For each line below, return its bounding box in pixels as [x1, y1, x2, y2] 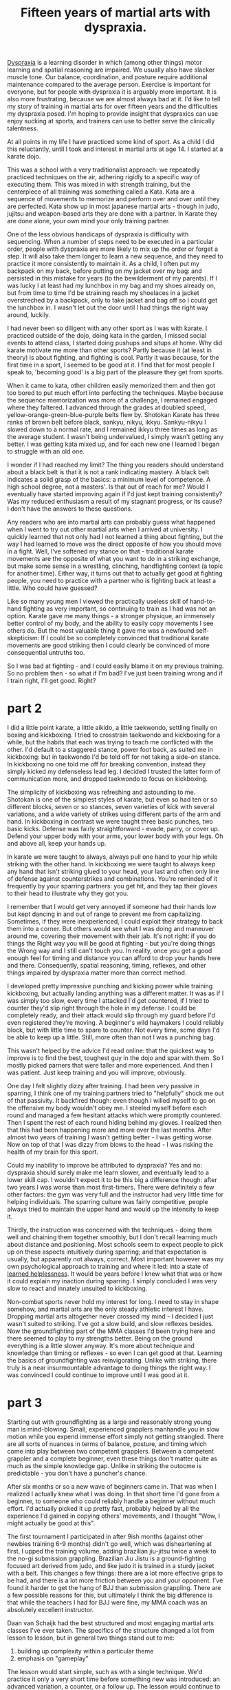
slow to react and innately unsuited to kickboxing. [7, 1284, 148, 1293]
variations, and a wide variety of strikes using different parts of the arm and [7, 810, 221, 818]
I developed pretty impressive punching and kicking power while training [7, 982, 213, 990]
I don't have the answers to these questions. [7, 505, 133, 513]
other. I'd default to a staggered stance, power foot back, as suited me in [7, 746, 213, 754]
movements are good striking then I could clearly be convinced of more [7, 641, 210, 649]
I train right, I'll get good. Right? [7, 677, 96, 685]
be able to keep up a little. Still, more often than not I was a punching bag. [7, 1033, 216, 1041]
